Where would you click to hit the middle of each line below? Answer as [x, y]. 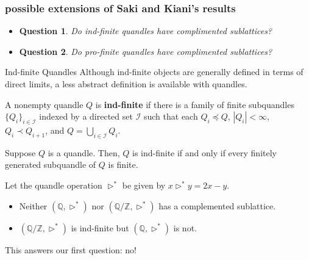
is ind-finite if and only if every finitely [204, 152]
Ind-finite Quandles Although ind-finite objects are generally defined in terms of [154, 72]
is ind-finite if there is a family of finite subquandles [195, 104]
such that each [171, 116]
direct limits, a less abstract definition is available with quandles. [126, 84]
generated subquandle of [51, 164]
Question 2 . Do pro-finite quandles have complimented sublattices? [146, 51]
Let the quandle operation [54, 185]
